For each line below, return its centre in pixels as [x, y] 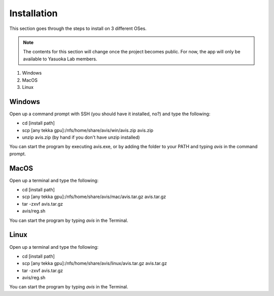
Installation [33, 13]
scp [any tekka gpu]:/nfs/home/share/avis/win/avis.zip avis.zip [88, 130]
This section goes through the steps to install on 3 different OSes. [78, 28]
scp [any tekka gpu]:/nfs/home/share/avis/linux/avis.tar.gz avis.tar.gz [95, 264]
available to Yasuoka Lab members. [60, 59]
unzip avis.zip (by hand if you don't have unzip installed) [81, 137]
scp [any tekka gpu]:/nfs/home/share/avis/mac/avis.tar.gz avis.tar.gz [94, 197]
